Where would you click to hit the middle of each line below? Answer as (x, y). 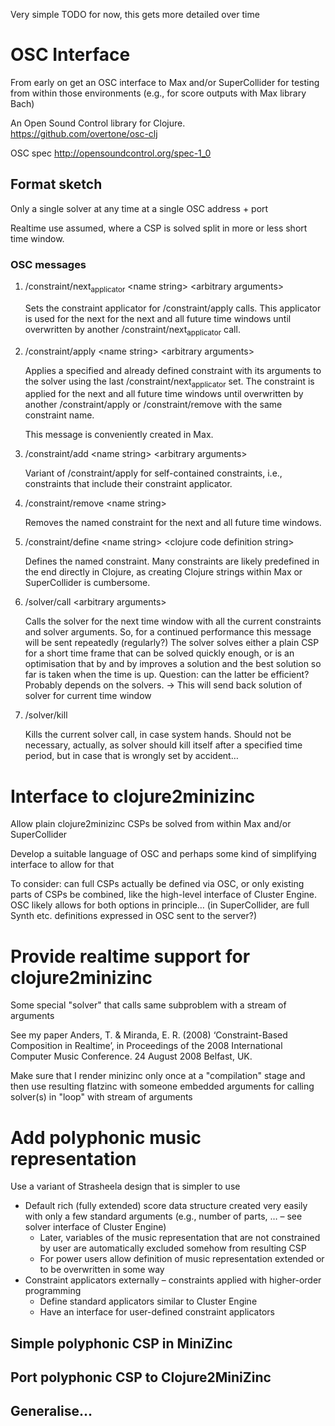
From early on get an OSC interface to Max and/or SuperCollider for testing (165, 82)
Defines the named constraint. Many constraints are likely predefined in (172, 561)
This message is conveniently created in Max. (119, 435)
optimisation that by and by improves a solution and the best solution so (173, 664)
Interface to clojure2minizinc (133, 796)
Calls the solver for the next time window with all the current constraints (173, 621)
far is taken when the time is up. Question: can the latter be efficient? (167, 675)
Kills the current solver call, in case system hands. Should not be (158, 735)
